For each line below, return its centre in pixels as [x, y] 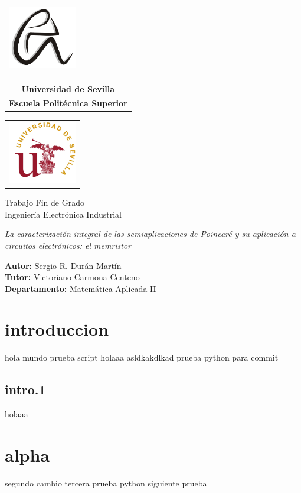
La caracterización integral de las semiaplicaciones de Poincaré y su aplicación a [150, 234]
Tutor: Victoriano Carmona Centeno [72, 277]
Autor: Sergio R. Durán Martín [63, 265]
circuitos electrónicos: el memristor [68, 245]
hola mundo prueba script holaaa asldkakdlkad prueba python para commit [142, 357]
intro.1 [25, 389]
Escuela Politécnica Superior [68, 103]
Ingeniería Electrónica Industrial [63, 214]
